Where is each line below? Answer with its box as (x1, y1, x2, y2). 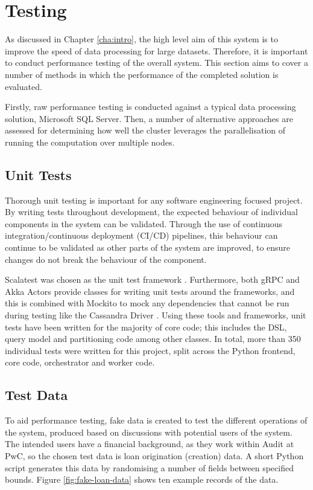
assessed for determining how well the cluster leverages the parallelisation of (5, 124, 286, 137)
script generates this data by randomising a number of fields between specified (5, 461, 294, 474)
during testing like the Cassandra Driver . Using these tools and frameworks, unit (5, 309, 306, 321)
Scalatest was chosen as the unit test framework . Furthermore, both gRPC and (5, 273, 300, 286)
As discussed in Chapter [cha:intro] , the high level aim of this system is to (5, 33, 278, 45)
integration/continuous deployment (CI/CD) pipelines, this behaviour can (5, 229, 278, 242)
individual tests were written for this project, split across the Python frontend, (5, 344, 296, 356)
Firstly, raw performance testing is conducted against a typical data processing (5, 100, 296, 113)
